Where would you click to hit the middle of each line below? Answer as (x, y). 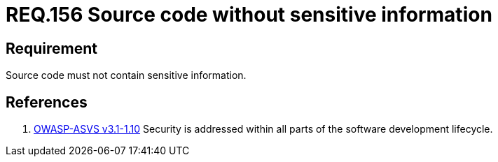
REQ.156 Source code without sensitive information (249, 15)
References (47, 102)
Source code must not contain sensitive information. (126, 75)
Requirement (52, 48)
